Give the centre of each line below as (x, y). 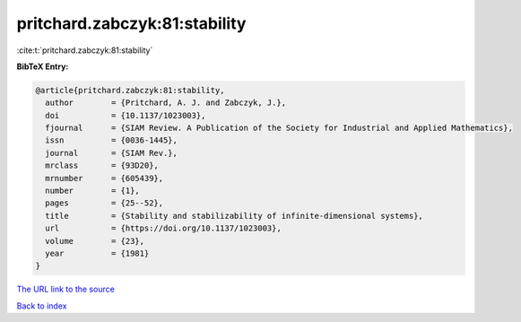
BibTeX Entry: (43, 66)
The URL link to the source (66, 289)
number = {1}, (93, 191)
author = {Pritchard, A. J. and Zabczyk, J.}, (166, 103)
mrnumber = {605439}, (104, 178)
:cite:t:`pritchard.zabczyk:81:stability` (85, 50)
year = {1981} (97, 253)
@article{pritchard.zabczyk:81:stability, (130, 90)
